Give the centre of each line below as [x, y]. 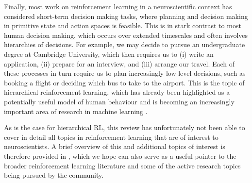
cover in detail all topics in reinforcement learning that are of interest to [111, 137]
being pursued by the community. [54, 175]
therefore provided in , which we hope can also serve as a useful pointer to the [120, 156]
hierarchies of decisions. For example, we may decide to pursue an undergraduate [125, 44]
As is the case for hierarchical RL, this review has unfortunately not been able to [125, 127]
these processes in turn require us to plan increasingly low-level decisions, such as [125, 73]
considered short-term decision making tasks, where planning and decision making [126, 16]
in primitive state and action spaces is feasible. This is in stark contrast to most [123, 25]
